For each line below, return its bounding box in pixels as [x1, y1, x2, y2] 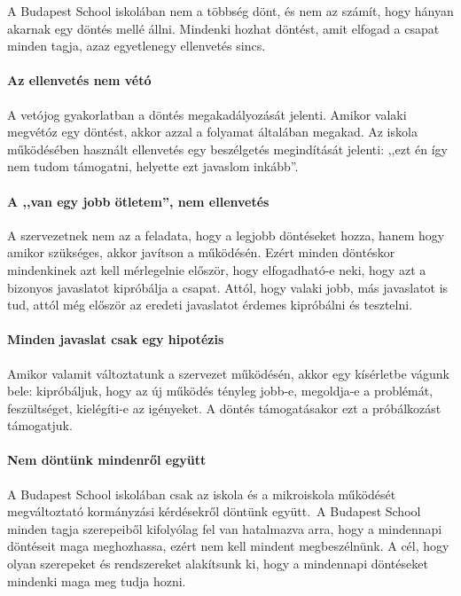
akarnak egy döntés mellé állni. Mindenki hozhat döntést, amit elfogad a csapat [7, 19, 440, 37]
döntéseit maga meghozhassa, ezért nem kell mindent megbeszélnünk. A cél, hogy [7, 537, 449, 555]
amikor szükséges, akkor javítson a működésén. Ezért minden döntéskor [7, 243, 395, 262]
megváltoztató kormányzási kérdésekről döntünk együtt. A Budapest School [7, 502, 421, 521]
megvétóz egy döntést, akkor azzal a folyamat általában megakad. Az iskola [7, 122, 418, 141]
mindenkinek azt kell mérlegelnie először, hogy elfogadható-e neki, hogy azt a [7, 260, 426, 278]
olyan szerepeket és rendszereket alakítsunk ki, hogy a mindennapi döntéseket [7, 554, 428, 573]
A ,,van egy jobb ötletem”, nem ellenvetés [7, 192, 270, 210]
